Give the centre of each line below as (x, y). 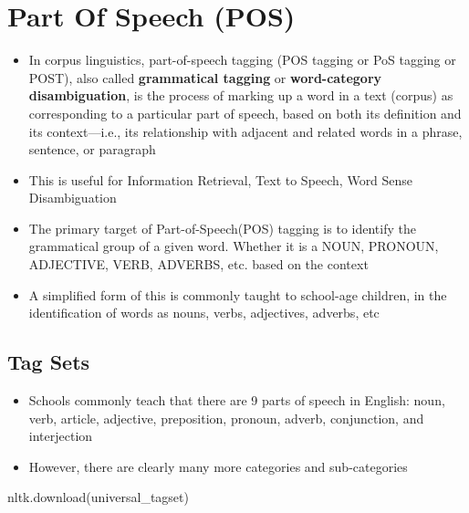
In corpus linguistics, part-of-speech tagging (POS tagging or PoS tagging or (242, 60)
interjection (61, 436)
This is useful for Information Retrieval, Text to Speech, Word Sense (221, 179)
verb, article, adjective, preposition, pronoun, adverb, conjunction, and (226, 418)
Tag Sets (49, 362)
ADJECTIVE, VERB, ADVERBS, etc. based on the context (198, 264)
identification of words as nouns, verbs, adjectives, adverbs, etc (204, 313)
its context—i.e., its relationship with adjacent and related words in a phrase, (245, 131)
